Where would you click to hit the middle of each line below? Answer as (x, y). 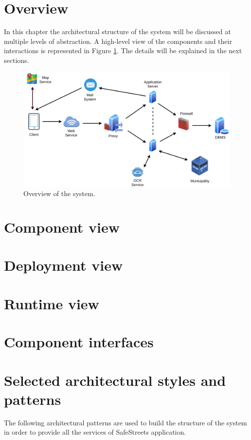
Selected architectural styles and (115, 380)
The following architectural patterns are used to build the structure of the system (125, 422)
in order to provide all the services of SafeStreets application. (95, 432)
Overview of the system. (59, 193)
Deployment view (63, 265)
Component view (62, 227)
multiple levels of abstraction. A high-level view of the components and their (118, 41)
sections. (17, 60)
